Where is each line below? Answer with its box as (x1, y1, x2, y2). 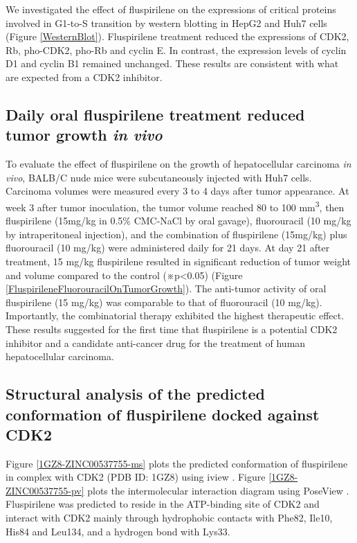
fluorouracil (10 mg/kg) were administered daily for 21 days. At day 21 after (6, 240, 330, 255)
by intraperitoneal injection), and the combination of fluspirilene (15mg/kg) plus (6, 226, 347, 241)
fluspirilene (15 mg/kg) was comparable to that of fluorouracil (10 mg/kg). (6, 294, 322, 309)
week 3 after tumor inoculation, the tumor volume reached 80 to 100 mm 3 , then (6, 197, 345, 214)
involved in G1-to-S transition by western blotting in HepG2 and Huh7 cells (6, 15, 327, 30)
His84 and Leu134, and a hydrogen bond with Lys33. (6, 524, 230, 538)
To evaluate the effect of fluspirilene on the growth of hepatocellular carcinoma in (6, 157, 351, 171)
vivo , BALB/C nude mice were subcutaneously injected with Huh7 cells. (6, 170, 312, 184)
